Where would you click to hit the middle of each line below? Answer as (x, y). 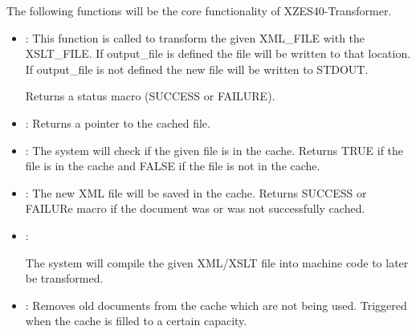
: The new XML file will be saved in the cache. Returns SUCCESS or (196, 192)
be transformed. (64, 278)
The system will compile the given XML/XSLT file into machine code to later (217, 262)
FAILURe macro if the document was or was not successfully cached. (195, 208)
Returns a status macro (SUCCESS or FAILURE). (150, 96)
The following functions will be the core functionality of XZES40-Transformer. (199, 10)
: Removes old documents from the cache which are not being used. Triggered (216, 305)
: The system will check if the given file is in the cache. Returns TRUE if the (214, 150)
